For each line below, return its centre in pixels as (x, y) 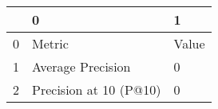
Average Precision (81, 66)
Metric (50, 43)
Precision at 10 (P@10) (97, 90)
